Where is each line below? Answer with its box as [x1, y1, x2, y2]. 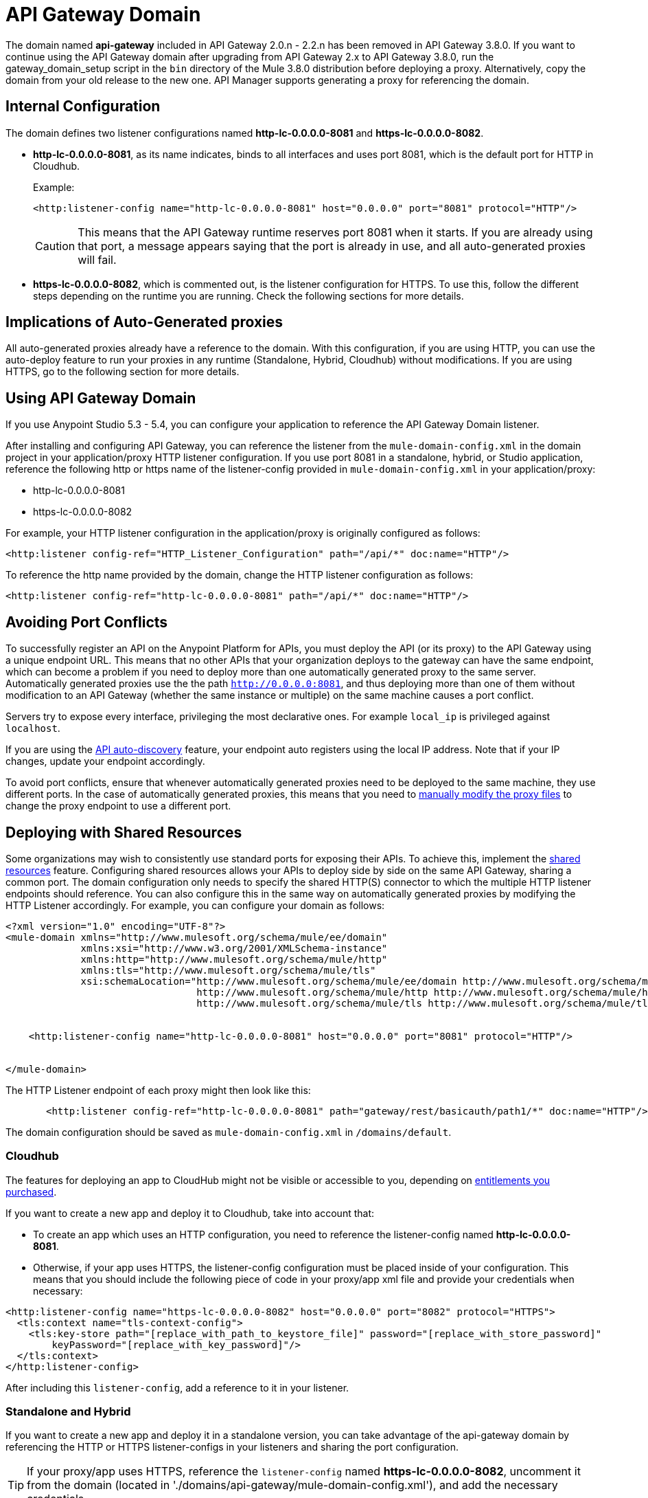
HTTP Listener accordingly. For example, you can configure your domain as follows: [5, 899, 385, 911]
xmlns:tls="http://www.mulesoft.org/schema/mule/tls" [80, 964, 376, 976]
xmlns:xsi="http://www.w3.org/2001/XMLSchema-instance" [80, 942, 388, 954]
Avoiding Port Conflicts [5, 613, 168, 631]
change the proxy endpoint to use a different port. [5, 800, 231, 812]
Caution [35, 238, 76, 253]
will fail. [78, 252, 117, 267]
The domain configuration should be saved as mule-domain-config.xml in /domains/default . [5, 1126, 452, 1138]
